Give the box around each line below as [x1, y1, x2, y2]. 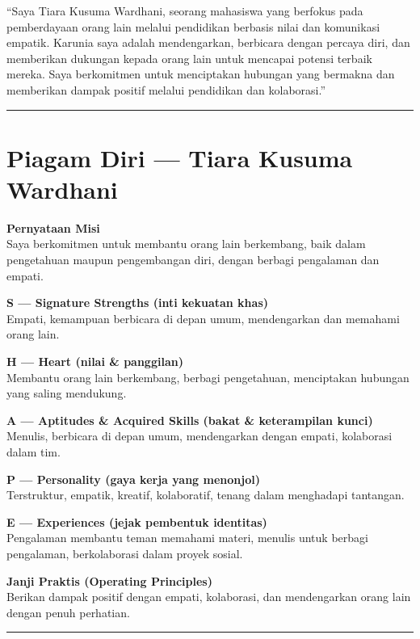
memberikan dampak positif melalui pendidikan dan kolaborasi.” [6, 81, 326, 98]
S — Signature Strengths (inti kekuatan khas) [6, 294, 269, 311]
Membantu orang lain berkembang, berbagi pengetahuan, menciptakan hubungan [6, 368, 409, 385]
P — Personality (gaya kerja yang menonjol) [6, 470, 260, 487]
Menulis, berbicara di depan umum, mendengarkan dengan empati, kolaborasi [6, 427, 393, 444]
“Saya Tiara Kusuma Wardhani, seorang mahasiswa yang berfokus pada [6, 2, 363, 19]
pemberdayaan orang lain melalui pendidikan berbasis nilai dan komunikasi [6, 18, 380, 35]
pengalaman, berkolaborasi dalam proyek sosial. [6, 544, 243, 561]
